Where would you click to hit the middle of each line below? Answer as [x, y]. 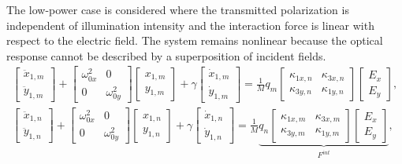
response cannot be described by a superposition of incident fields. [166, 55]
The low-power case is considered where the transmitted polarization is [178, 9]
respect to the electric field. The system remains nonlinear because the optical [195, 40]
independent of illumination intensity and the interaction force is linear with [190, 25]
